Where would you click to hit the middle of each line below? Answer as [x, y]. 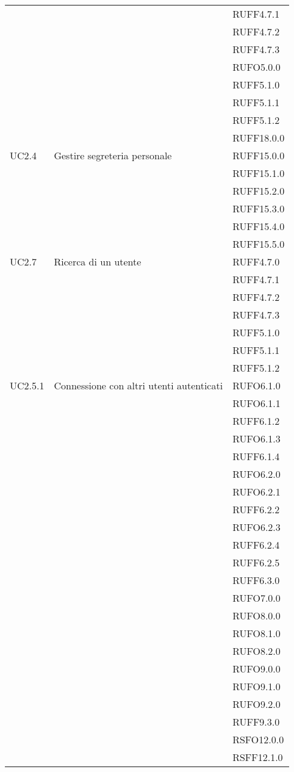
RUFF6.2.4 [256, 545]
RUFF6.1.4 [256, 456]
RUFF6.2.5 [256, 562]
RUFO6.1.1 [256, 403]
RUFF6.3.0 [256, 580]
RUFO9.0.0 [256, 669]
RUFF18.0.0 [259, 138]
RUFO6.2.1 [256, 492]
